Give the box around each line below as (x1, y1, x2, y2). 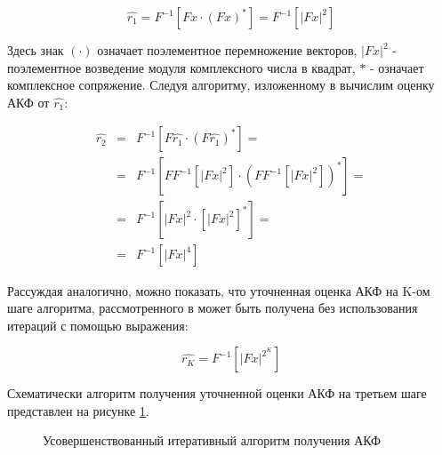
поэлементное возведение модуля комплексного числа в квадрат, (7, 58, 356, 76)
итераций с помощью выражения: (7, 315, 189, 334)
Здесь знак (7, 41, 64, 59)
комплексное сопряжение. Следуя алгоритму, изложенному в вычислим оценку (7, 76, 435, 94)
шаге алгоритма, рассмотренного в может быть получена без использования (7, 299, 418, 317)
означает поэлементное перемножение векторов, (97, 41, 358, 59)
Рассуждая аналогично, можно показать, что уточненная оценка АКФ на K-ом (7, 281, 430, 299)
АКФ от (7, 92, 50, 111)
